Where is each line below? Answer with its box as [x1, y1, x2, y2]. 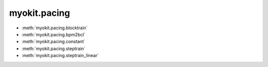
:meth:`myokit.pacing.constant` [21, 39, 85, 45]
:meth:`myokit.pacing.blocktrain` [21, 25, 88, 31]
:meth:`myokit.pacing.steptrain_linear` [21, 53, 99, 59]
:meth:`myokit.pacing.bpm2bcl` [21, 31, 85, 37]
